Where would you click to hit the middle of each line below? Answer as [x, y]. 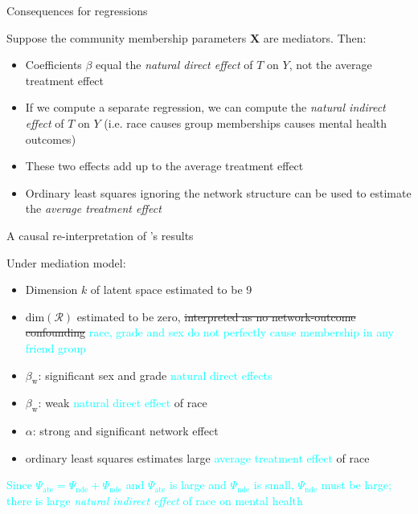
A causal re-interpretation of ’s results [100, 235]
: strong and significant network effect [125, 431]
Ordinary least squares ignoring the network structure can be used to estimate [218, 192]
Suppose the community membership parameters [127, 37]
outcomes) [51, 139]
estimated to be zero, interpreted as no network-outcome [216, 316]
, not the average [330, 65]
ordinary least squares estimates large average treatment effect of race [197, 457]
